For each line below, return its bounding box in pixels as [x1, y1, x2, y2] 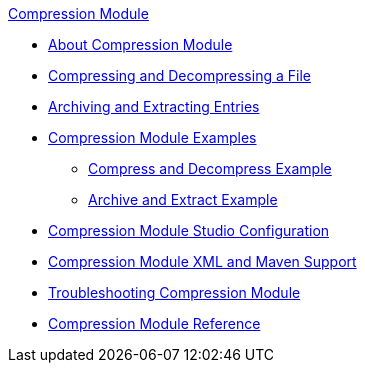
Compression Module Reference [48, 315, 261, 332]
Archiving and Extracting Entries [48, 98, 260, 115]
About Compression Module [48, 36, 233, 53]
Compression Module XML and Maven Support [48, 253, 357, 270]
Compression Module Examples [48, 129, 257, 146]
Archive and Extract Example [88, 191, 278, 208]
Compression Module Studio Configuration [48, 222, 330, 239]
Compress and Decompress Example [88, 160, 332, 177]
